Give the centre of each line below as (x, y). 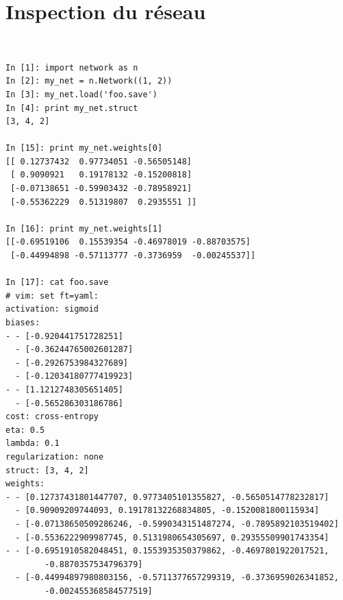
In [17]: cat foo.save (57, 283)
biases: (23, 323)
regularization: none (55, 457)
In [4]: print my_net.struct (72, 108)
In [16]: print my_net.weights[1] (84, 228)
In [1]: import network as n (72, 67)
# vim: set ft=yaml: (52, 296)
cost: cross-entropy (52, 417)
